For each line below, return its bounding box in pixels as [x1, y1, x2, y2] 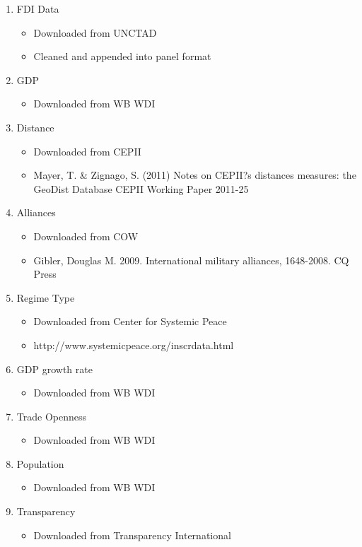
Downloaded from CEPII [33, 143, 141, 158]
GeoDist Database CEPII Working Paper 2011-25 [33, 181, 249, 196]
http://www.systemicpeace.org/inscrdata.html [33, 337, 234, 352]
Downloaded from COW [33, 228, 139, 243]
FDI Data [16, 1, 59, 16]
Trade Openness [16, 408, 86, 423]
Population [16, 456, 64, 471]
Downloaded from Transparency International [33, 527, 231, 542]
